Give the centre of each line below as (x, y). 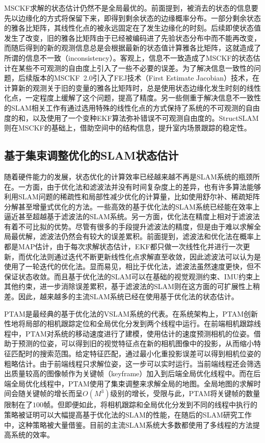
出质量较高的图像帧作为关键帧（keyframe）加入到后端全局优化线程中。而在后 (132, 373)
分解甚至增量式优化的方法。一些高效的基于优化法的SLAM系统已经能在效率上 (132, 206)
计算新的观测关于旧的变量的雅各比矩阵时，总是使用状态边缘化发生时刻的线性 (132, 87)
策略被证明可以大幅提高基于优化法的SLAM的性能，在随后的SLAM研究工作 (128, 414)
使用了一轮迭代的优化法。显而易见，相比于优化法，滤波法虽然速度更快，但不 (132, 266)
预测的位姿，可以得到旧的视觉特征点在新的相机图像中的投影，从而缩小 (136, 343)
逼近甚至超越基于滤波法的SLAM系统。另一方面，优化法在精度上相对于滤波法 (132, 216)
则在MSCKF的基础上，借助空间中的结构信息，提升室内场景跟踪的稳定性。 (128, 128)
